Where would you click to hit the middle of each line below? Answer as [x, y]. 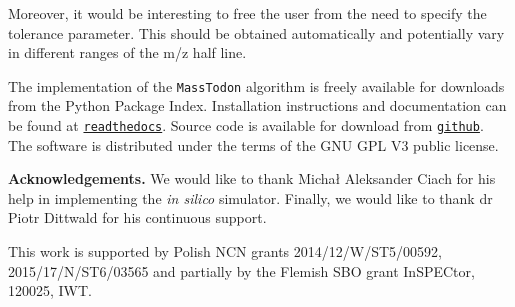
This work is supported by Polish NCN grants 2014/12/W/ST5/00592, [225, 251]
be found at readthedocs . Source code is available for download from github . [246, 125]
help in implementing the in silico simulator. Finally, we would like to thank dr [250, 197]
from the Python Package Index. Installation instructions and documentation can [257, 105]
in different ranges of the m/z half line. [127, 52]
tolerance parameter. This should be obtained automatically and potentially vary [256, 32]
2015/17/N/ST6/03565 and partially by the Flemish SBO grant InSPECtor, [241, 270]
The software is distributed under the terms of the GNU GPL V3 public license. [253, 144]
